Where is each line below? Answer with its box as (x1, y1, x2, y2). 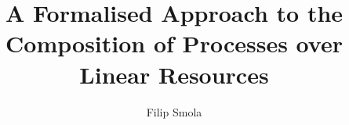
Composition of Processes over (5, 27, 343, 59)
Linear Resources (79, 58, 269, 90)
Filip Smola (146, 103, 202, 120)
